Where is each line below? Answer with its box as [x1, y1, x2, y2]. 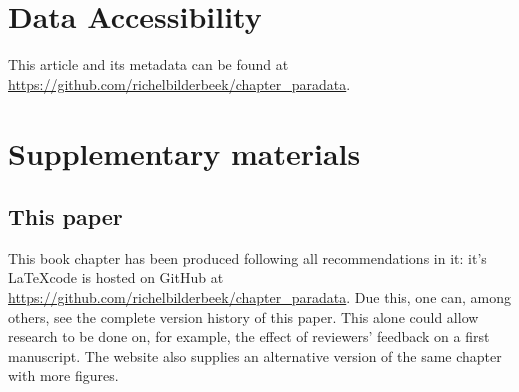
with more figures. [8, 365, 119, 386]
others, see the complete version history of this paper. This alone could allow [8, 306, 479, 327]
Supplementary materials [8, 132, 361, 173]
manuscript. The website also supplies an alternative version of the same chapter [8, 345, 502, 366]
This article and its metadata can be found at [8, 54, 289, 75]
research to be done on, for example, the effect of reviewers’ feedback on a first [8, 326, 490, 347]
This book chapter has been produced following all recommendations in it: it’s [8, 247, 487, 268]
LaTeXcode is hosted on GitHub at [8, 267, 224, 288]
